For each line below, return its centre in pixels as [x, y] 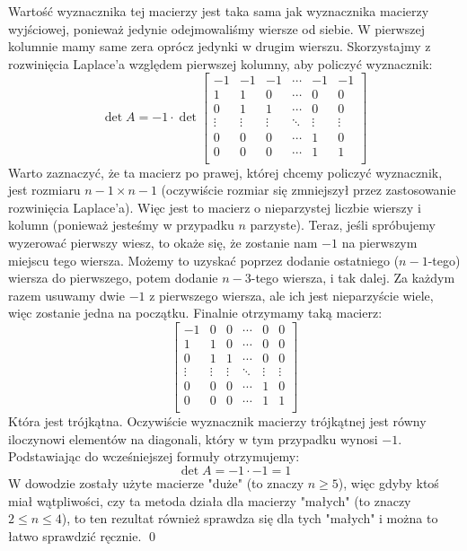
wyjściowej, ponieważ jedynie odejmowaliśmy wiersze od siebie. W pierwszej [216, 28]
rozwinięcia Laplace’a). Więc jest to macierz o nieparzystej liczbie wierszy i [215, 207]
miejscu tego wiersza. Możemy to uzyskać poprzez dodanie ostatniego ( [204, 260]
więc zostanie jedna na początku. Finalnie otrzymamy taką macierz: [195, 313]
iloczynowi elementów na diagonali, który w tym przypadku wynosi [193, 438]
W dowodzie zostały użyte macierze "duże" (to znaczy [156, 482]
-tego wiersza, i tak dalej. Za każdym [353, 278]
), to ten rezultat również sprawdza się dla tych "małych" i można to [250, 518]
